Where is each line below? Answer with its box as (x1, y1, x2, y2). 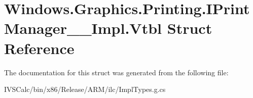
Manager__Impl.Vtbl (4, 18, 162, 38)
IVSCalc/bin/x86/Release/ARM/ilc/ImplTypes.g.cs (4, 84, 166, 94)
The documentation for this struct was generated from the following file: (4, 67, 229, 77)
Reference (4, 37, 75, 58)
